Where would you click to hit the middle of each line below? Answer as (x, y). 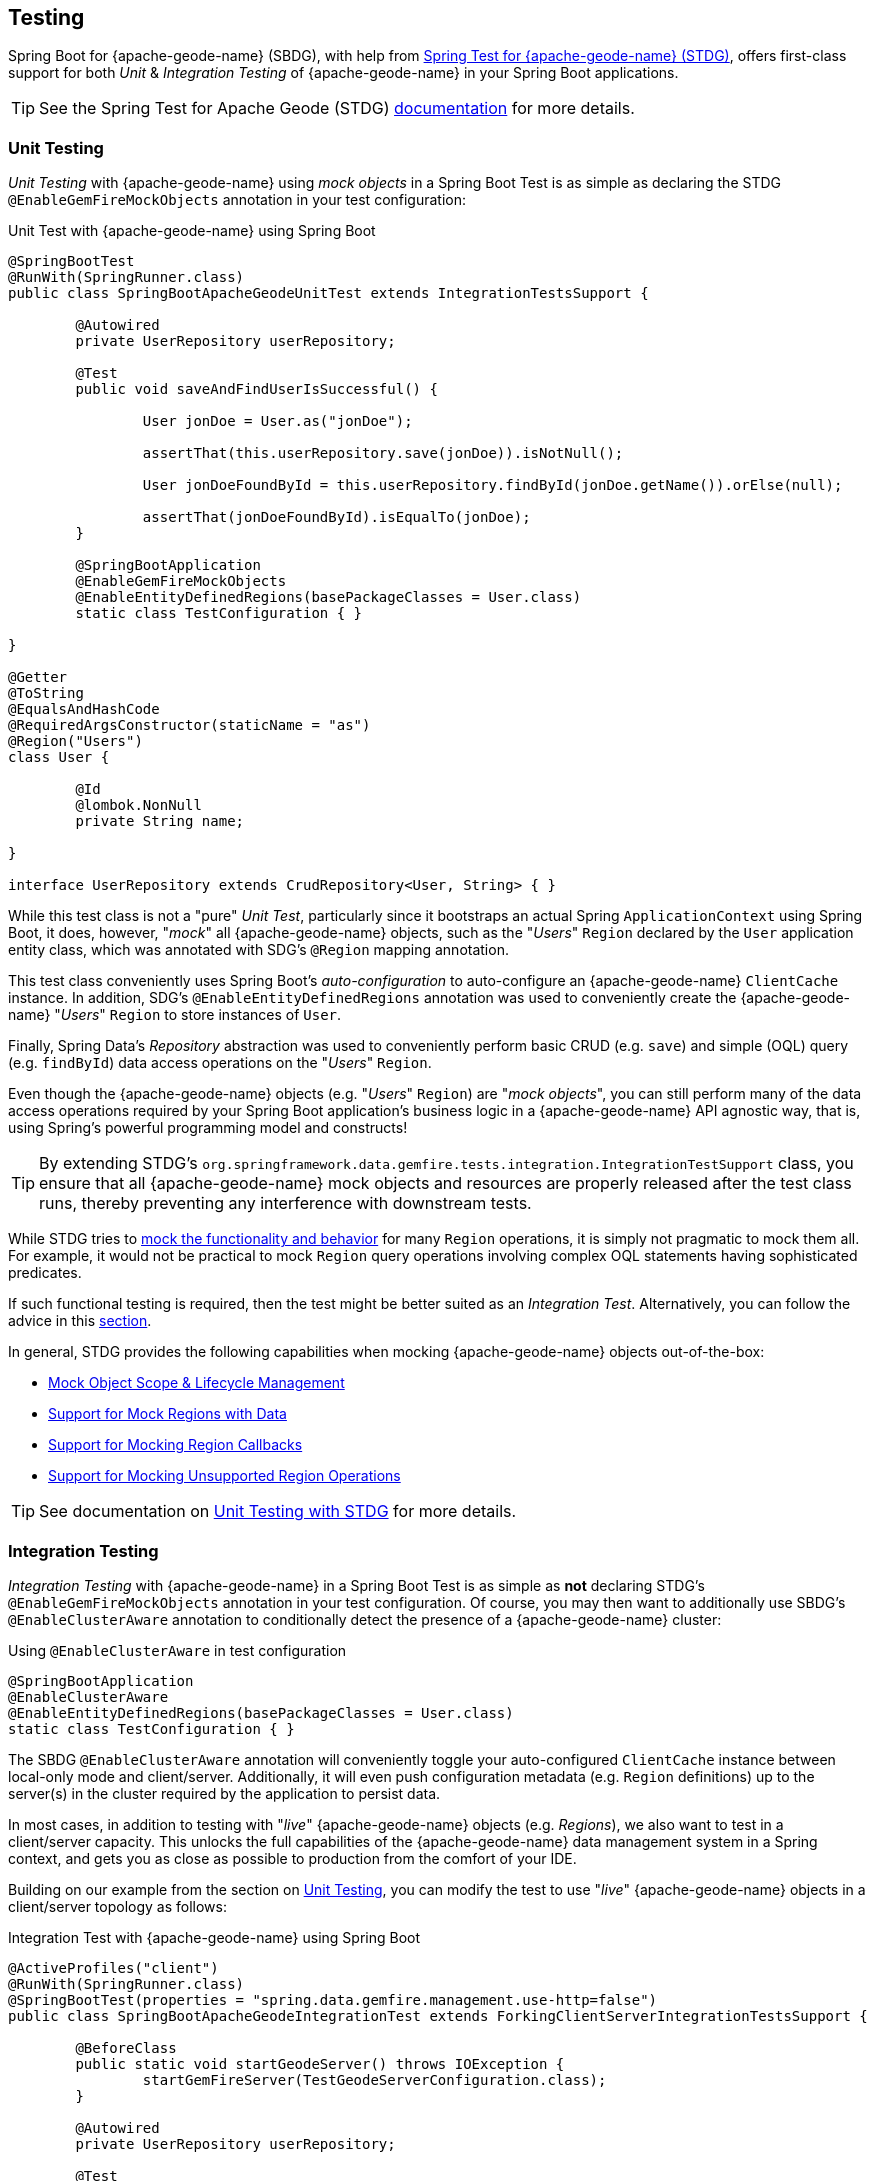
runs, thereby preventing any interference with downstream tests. (285, 1203)
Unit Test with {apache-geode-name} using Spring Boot (192, 231)
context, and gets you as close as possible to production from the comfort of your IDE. (292, 1858)
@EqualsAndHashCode (84, 709)
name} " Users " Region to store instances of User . (175, 1015)
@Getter (38, 677)
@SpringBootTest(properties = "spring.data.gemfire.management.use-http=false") (333, 1999)
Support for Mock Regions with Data (167, 1414)
